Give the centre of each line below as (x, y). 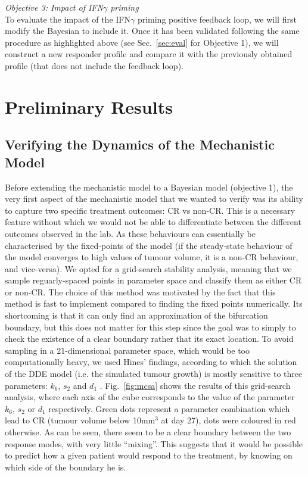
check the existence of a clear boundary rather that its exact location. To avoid (149, 339)
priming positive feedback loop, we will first (217, 19)
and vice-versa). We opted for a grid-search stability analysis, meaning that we (148, 268)
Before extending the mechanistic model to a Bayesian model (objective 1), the (149, 187)
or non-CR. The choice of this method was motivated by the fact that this (140, 291)
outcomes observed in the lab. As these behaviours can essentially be (130, 233)
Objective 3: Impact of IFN (54, 7)
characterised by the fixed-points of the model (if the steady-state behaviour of (149, 245)
